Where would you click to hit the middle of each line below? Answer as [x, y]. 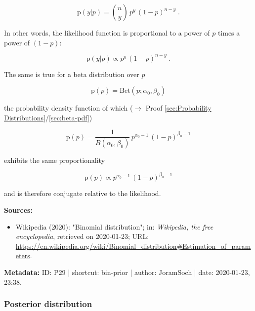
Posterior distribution [48, 304]
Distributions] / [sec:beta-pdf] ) [48, 117]
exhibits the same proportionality [55, 160]
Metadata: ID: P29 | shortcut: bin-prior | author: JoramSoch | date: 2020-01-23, [127, 272]
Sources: [18, 210]
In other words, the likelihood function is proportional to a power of [107, 33]
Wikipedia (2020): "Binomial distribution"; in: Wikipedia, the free [114, 226]
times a [229, 33]
